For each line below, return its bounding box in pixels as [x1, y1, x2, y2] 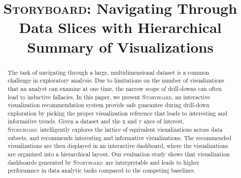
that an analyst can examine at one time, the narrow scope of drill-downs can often [7, 84, 222, 92]
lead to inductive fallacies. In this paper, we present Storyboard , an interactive [7, 92, 210, 101]
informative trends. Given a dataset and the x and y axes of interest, [7, 117, 184, 125]
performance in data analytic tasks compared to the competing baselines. [7, 166, 196, 175]
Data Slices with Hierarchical [19, 17, 222, 37]
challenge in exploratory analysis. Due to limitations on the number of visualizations [7, 76, 225, 85]
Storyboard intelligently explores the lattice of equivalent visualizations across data [7, 125, 223, 134]
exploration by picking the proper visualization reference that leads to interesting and [7, 109, 228, 117]
